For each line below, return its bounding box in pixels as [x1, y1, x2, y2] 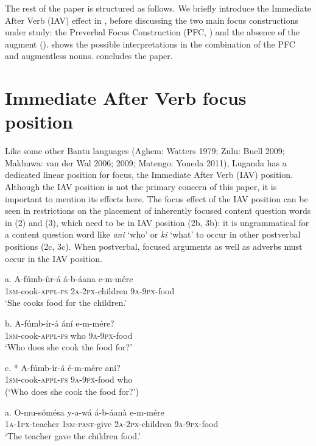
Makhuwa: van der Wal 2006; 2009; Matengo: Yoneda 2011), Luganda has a [5, 156, 287, 169]
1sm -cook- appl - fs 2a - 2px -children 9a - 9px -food [5, 284, 175, 297]
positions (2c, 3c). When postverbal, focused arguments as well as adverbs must [5, 240, 303, 253]
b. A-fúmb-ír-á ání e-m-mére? [5, 317, 114, 329]
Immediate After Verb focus [5, 85, 247, 110]
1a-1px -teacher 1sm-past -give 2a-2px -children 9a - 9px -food [5, 417, 219, 430]
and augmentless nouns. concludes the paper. [5, 49, 173, 62]
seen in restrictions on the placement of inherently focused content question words [5, 204, 311, 217]
